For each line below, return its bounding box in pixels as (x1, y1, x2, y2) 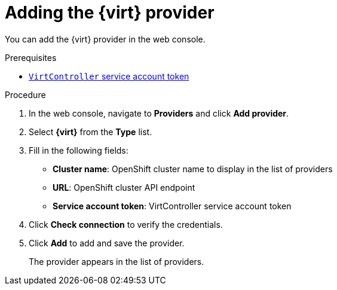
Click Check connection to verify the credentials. (29, 219, 223, 230)
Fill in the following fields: (29, 145, 128, 155)
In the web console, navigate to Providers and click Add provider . (29, 108, 289, 118)
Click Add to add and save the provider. (29, 237, 185, 248)
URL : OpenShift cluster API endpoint (53, 182, 195, 193)
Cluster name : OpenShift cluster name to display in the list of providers (53, 163, 333, 174)
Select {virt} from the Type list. (29, 126, 152, 137)
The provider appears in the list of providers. (29, 256, 204, 267)
